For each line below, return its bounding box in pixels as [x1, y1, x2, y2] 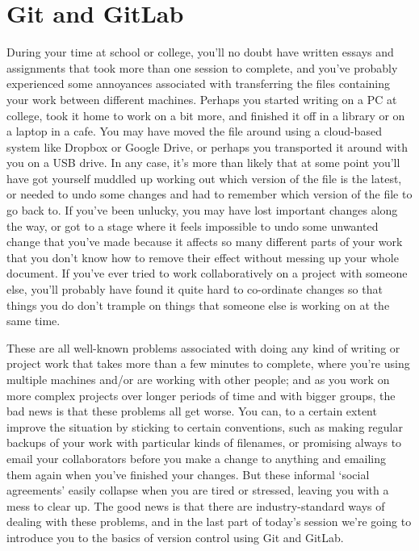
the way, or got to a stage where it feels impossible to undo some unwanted [6, 217, 379, 234]
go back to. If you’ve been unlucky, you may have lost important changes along [6, 202, 398, 219]
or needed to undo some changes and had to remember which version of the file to [6, 186, 413, 202]
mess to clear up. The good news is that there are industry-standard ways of [6, 497, 385, 514]
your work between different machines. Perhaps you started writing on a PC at [6, 90, 397, 107]
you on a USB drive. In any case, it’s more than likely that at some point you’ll [6, 154, 400, 171]
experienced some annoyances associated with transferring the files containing [6, 75, 391, 92]
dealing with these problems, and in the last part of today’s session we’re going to [6, 513, 412, 530]
